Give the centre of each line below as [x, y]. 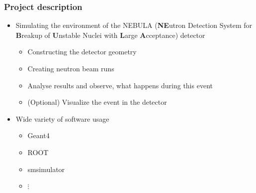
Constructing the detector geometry [82, 52]
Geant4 [39, 135]
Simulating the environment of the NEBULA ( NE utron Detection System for [134, 25]
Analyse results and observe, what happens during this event [120, 85]
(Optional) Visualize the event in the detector [97, 102]
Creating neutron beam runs [71, 68]
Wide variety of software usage [62, 118]
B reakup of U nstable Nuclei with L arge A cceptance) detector [110, 35]
